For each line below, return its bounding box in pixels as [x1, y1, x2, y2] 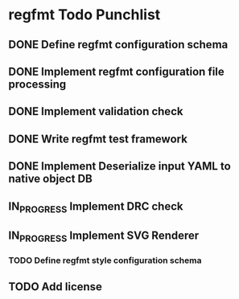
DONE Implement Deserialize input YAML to [8, 159, 231, 174]
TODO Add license [8, 280, 103, 293]
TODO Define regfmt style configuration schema [8, 255, 202, 266]
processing [8, 77, 67, 91]
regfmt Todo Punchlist [8, 6, 161, 24]
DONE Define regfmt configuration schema [8, 38, 229, 51]
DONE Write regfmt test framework [8, 132, 187, 145]
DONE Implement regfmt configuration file [8, 64, 225, 78]
